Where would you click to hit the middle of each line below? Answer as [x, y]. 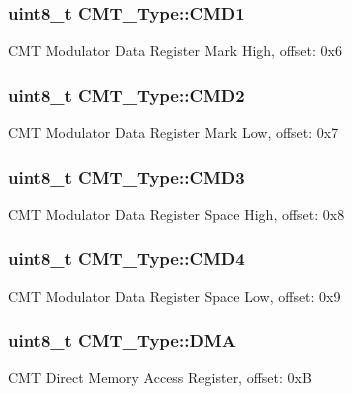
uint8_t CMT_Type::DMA [122, 340]
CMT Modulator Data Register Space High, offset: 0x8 [176, 213]
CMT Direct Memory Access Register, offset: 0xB [160, 377]
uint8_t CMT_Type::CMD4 [126, 258]
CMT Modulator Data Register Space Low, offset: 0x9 [174, 295]
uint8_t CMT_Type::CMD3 [126, 176]
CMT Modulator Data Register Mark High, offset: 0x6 [175, 50]
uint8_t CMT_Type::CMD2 [126, 94]
